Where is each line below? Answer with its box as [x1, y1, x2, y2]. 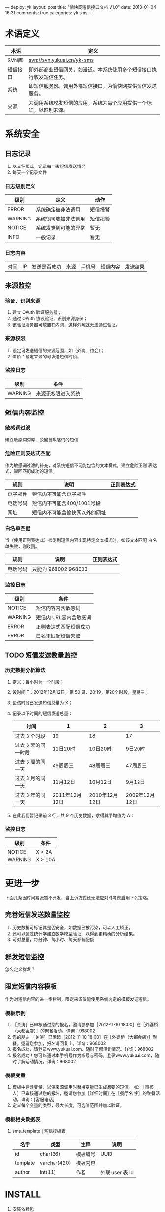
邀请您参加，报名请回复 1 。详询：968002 [21, 1040, 106, 1046]
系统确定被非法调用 [36, 206, 81, 213]
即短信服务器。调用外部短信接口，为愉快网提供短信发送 [28, 83, 157, 89]
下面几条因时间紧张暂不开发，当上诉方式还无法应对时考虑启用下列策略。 [5, 895, 151, 901]
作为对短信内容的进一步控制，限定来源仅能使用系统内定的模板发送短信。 [5, 996, 151, 1002]
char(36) [40, 1150, 61, 1157]
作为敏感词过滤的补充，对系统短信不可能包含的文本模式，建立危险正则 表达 [5, 462, 157, 468]
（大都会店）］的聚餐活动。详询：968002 [12, 1028, 96, 1034]
